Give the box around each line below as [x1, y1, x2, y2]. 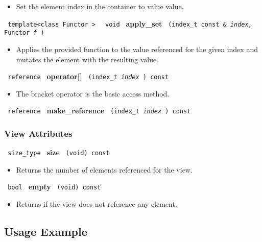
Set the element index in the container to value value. [16, 1, 184, 11]
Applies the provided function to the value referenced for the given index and [16, 43, 258, 54]
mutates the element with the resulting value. [16, 54, 159, 64]
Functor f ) [4, 29, 44, 37]
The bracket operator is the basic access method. [16, 88, 170, 99]
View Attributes [4, 127, 73, 139]
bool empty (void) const [8, 181, 101, 192]
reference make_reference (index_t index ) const [8, 105, 191, 116]
